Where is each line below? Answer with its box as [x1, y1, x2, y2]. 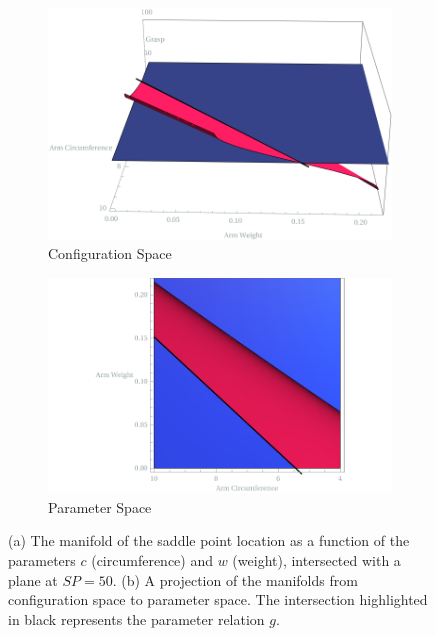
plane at [8, 569, 58, 590]
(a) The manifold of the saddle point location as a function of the [8, 530, 410, 551]
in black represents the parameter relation [8, 608, 265, 629]
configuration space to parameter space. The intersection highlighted [8, 589, 428, 610]
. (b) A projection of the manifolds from [112, 569, 358, 590]
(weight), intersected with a [232, 549, 401, 570]
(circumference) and [91, 549, 214, 570]
